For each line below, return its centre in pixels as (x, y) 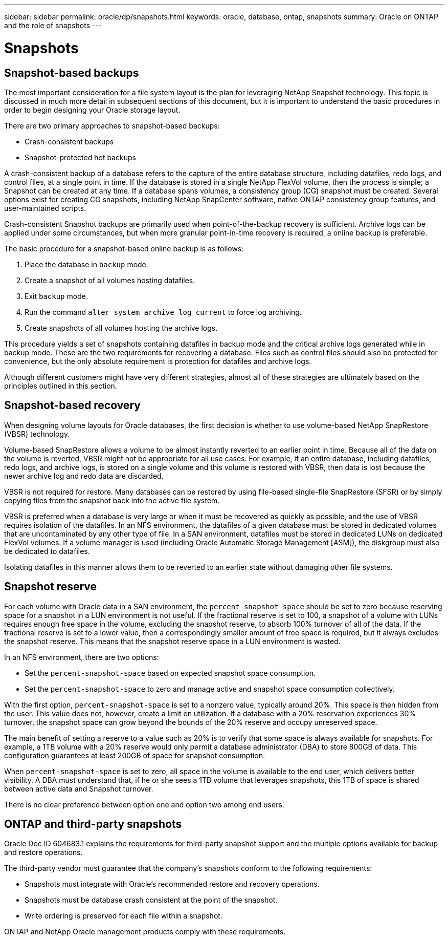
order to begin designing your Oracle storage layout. (92, 110)
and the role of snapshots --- (53, 25)
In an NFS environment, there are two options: (82, 657)
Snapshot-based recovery (72, 405)
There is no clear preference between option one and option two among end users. (144, 804)
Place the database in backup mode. (86, 264)
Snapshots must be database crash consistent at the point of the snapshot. (151, 900)
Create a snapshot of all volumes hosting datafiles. (110, 280)
